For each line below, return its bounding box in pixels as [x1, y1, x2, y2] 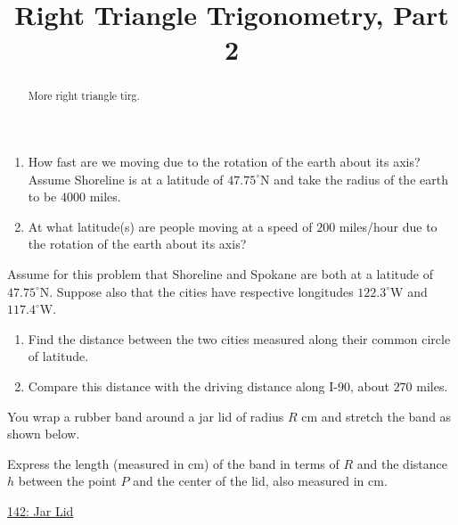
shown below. [7, 424, 80, 443]
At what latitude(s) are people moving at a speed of [28, 217, 313, 235]
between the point [18, 472, 117, 490]
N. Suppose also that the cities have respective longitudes [39, 282, 354, 300]
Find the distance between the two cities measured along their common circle [28, 329, 451, 348]
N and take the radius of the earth [260, 169, 448, 188]
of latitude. [28, 347, 89, 365]
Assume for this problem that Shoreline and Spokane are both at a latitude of [7, 264, 433, 283]
